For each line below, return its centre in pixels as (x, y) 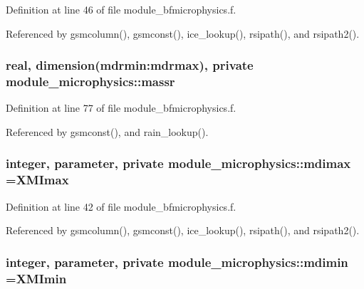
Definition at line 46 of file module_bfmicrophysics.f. (121, 9)
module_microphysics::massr (90, 82)
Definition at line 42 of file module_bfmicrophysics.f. (121, 206)
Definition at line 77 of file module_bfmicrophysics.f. (121, 108)
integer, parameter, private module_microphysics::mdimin (177, 262)
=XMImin (36, 278)
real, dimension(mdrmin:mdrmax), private (130, 65)
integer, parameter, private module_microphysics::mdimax (178, 163)
